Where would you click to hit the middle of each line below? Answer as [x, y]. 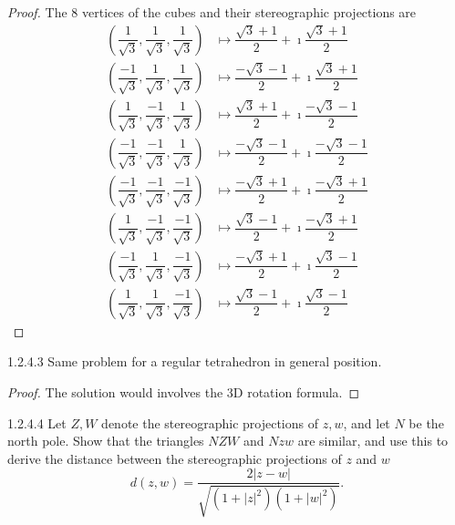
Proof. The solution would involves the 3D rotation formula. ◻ [184, 392]
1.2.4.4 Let [37, 422]
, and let [367, 422]
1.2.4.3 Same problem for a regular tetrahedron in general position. [195, 361]
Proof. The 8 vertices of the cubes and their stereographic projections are [212, 12]
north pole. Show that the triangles [106, 441]
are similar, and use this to [373, 441]
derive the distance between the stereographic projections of [175, 458]
